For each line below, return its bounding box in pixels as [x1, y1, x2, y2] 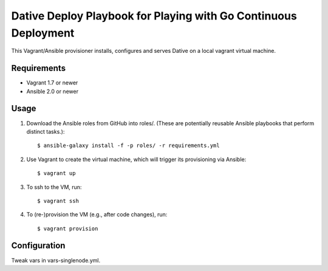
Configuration [11, 241, 66, 251]
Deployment [11, 26, 75, 39]
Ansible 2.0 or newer [26, 87, 79, 95]
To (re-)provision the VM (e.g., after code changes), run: [26, 211, 168, 218]
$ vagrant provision [37, 225, 98, 232]
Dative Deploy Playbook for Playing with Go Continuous [11, 9, 297, 22]
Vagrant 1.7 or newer [26, 79, 78, 86]
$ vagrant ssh [37, 197, 79, 204]
